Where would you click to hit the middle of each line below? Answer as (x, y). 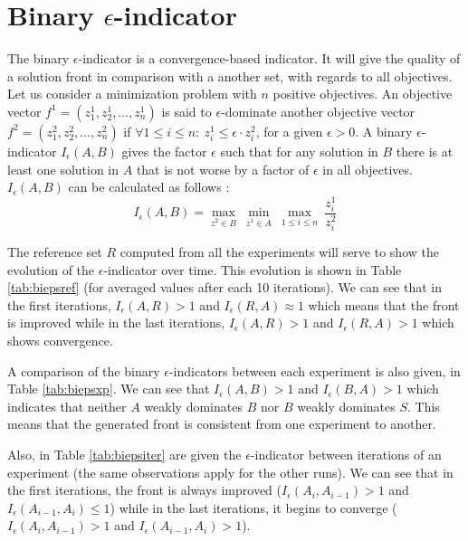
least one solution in (63, 169)
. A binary (384, 131)
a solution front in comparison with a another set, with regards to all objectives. (230, 76)
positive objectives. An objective (363, 94)
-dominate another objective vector (318, 111)
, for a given (289, 131)
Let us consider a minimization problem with (132, 94)
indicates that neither (67, 406)
